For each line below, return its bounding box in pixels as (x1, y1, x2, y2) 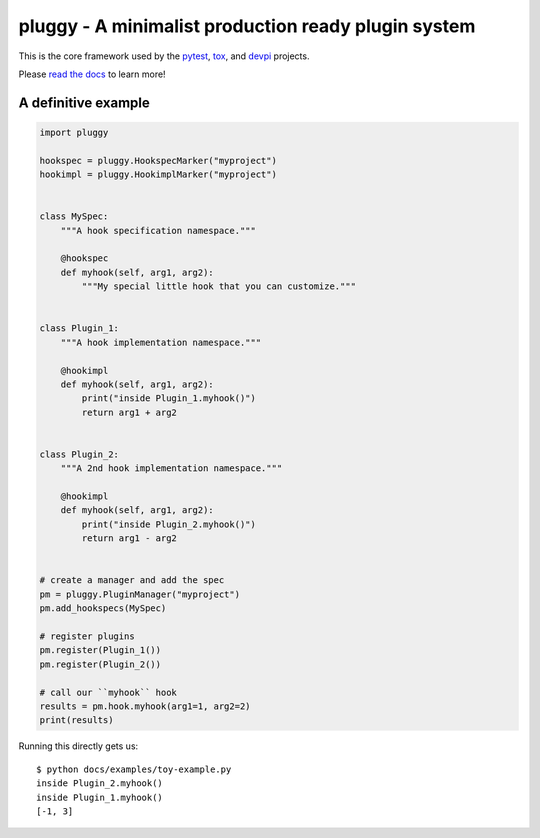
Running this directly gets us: (18, 740, 139, 752)
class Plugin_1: (39, 323, 120, 334)
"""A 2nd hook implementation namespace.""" (60, 463, 283, 474)
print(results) (39, 715, 114, 726)
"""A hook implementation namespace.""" (60, 336, 262, 348)
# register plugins (39, 631, 135, 642)
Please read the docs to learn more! (18, 68, 166, 80)
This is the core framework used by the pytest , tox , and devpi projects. (18, 50, 310, 62)
